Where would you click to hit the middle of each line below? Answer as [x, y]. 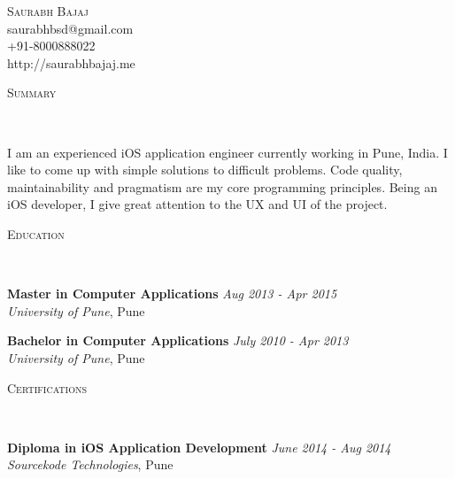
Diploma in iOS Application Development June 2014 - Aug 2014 [199, 447]
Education [36, 233]
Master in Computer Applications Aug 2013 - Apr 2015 [172, 294]
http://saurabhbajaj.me [71, 62]
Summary [32, 93]
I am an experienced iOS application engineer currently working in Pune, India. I [227, 152]
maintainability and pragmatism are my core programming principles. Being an [222, 186]
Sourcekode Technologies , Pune [90, 464]
